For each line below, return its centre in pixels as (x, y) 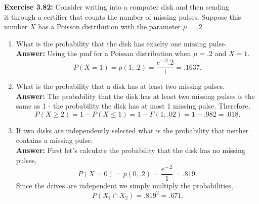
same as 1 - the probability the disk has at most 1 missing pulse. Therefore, (133, 106)
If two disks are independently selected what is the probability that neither (132, 130)
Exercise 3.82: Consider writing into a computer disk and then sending (117, 7)
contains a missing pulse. (54, 140)
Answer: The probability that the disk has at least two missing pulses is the (135, 96)
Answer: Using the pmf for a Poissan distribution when (103, 53)
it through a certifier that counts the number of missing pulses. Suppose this (123, 16)
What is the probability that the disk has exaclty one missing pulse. (121, 43)
